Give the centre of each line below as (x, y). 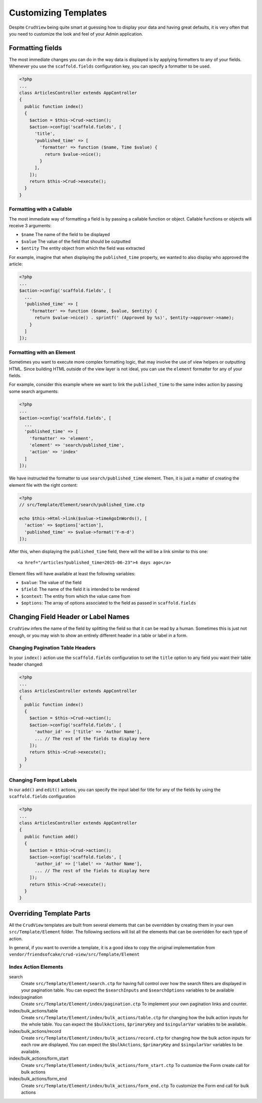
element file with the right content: (43, 485)
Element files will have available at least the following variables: (72, 573)
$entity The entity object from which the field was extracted (83, 248)
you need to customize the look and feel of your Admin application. (76, 34)
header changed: (26, 664)
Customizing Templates (58, 13)
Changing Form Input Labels (43, 780)
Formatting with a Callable (41, 209)
